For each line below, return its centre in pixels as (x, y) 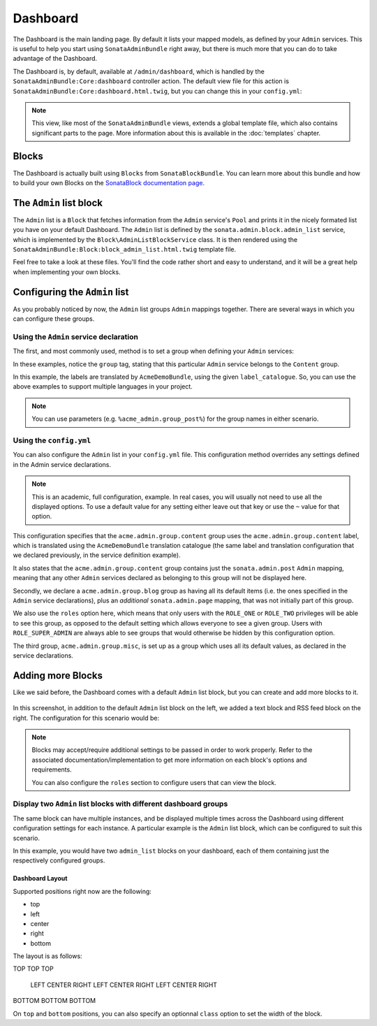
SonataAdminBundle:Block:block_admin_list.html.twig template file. (125, 250)
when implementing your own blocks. (67, 272)
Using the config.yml (52, 440)
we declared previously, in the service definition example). (97, 555)
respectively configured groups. (59, 860)
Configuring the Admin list (71, 292)
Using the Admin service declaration (76, 337)
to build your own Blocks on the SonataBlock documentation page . (109, 182)
